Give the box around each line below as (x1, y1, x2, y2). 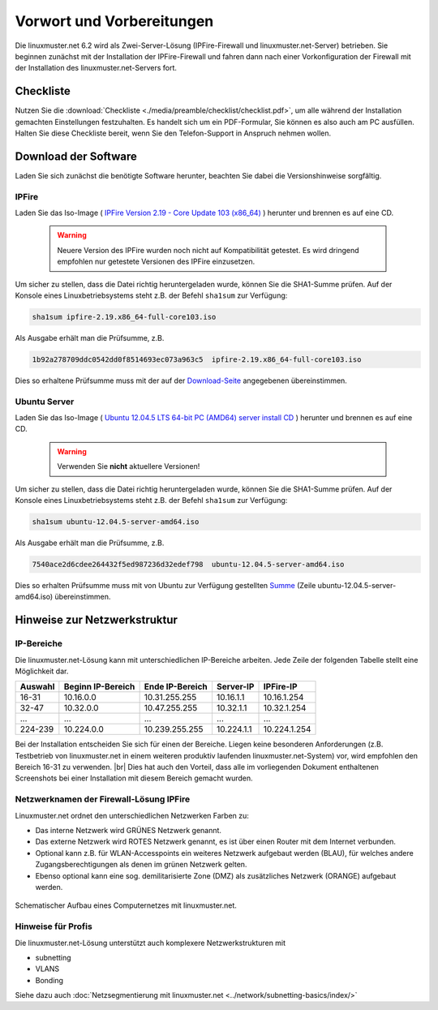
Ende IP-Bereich (144, 681, 208, 693)
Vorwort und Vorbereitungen (15, 12, 214, 30)
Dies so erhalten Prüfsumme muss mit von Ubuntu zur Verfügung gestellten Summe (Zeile (15, 580, 316, 590)
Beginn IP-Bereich (63, 681, 135, 693)
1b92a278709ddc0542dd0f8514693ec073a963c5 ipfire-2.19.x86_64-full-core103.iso (32, 355, 362, 364)
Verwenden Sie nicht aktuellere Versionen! (57, 462, 200, 471)
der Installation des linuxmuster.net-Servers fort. (15, 63, 178, 73)
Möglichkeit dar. (15, 666, 69, 676)
